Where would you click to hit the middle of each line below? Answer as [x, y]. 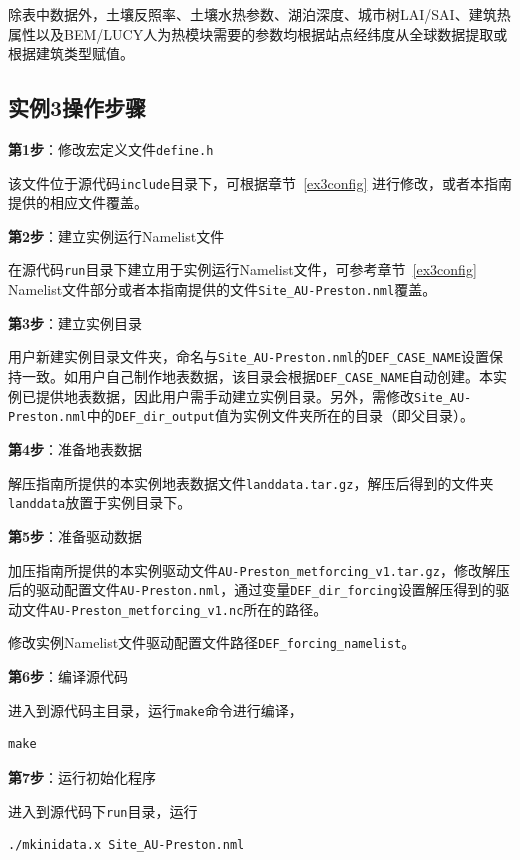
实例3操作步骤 [77, 107]
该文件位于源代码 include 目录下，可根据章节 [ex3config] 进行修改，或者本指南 [260, 182]
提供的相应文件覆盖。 [78, 202]
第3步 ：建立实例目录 [75, 322]
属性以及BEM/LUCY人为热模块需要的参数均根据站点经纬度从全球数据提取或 [258, 33]
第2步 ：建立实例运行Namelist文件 [116, 235]
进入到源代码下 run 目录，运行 [103, 810]
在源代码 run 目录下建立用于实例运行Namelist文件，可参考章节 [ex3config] [242, 269]
